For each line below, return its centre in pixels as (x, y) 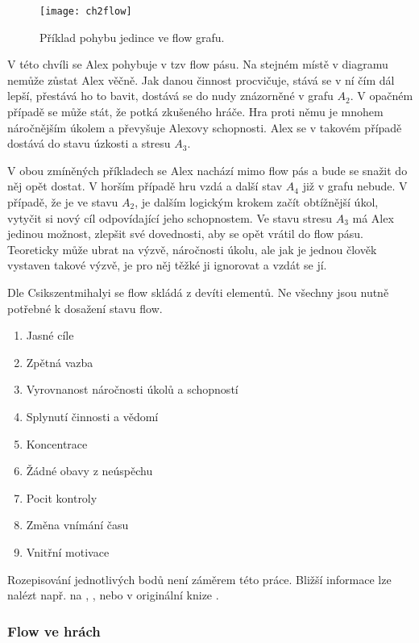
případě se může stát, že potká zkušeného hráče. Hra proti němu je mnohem (195, 112)
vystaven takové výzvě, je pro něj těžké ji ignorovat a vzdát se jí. (167, 265)
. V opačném (382, 96)
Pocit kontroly (62, 497)
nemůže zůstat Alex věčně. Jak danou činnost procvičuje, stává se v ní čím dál (201, 79)
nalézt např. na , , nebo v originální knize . (113, 595)
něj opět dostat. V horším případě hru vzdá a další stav (145, 186)
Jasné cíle (50, 335)
